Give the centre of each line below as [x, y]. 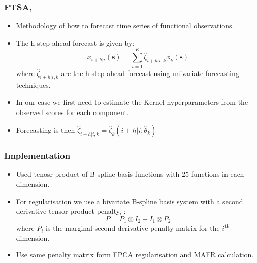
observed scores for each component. [72, 112]
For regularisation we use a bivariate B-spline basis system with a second [130, 201]
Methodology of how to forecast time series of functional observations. [125, 26]
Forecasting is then [45, 130]
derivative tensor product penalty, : [71, 211]
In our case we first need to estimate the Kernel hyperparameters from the [132, 102]
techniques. [33, 85]
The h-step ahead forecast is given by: [75, 42]
